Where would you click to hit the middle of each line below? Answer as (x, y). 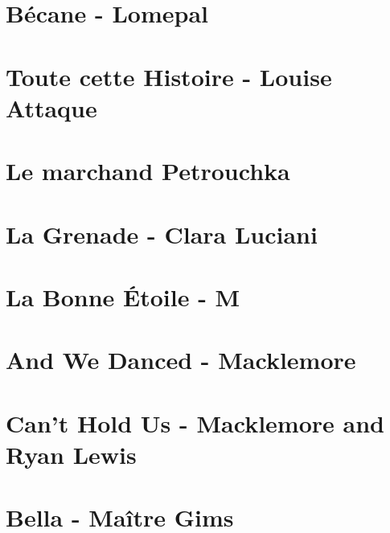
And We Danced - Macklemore (181, 360)
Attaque (51, 107)
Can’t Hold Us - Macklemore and (195, 422)
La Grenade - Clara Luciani (162, 234)
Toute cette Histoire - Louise (169, 76)
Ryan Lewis (71, 454)
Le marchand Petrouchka (148, 171)
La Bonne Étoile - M (123, 296)
